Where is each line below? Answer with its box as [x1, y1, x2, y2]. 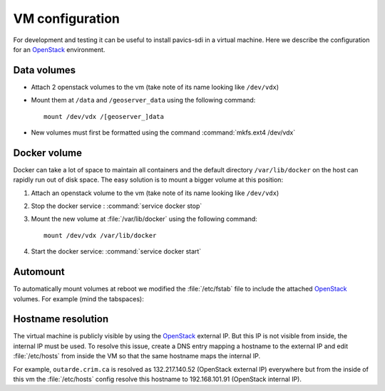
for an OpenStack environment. [13, 45, 106, 53]
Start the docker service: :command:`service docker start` [31, 247, 202, 256]
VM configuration [13, 11, 120, 26]
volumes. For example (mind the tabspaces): [13, 294, 144, 303]
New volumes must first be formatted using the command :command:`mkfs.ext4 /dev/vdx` [31, 128, 296, 137]
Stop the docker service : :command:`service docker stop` [31, 202, 202, 210]
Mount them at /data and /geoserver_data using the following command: [31, 96, 256, 105]
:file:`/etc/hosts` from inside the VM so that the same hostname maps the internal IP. [13, 352, 261, 360]
